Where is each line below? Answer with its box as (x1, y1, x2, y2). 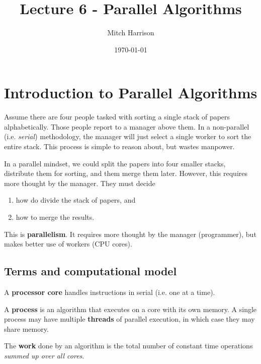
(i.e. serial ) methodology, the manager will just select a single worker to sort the (4, 131, 251, 142)
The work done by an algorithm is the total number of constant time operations (4, 340, 253, 351)
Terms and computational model (4, 263, 177, 279)
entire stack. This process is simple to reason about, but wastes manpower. (4, 141, 235, 152)
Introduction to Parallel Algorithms (4, 82, 257, 103)
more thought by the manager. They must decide (4, 177, 155, 188)
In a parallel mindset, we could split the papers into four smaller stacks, (4, 158, 226, 168)
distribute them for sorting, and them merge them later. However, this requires (4, 168, 247, 178)
